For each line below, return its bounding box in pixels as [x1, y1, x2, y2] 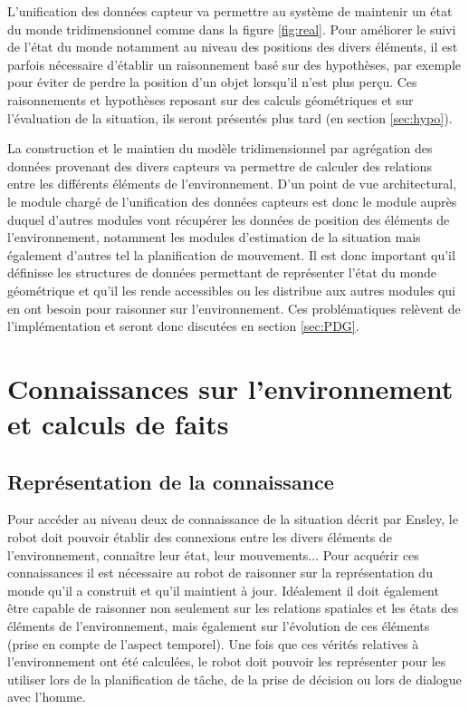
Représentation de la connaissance [7, 467, 334, 495]
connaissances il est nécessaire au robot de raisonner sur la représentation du [7, 563, 433, 582]
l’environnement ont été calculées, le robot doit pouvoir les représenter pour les [7, 652, 446, 671]
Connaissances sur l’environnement [7, 369, 454, 406]
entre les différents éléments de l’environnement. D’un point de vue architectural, [7, 174, 457, 193]
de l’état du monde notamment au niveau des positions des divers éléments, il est [7, 37, 458, 56]
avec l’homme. [7, 687, 86, 706]
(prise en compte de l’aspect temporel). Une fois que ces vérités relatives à [7, 634, 419, 653]
